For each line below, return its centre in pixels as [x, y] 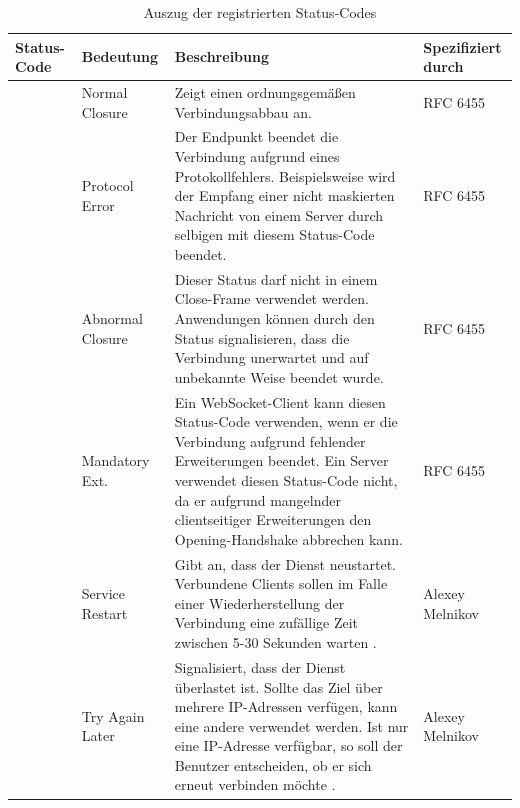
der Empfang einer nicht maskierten [284, 195]
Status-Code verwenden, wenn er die [286, 421]
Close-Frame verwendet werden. [271, 298]
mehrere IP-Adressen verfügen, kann [286, 706]
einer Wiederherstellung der [259, 602]
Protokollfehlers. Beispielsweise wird [285, 175]
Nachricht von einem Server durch [278, 214]
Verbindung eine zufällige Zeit [266, 622]
